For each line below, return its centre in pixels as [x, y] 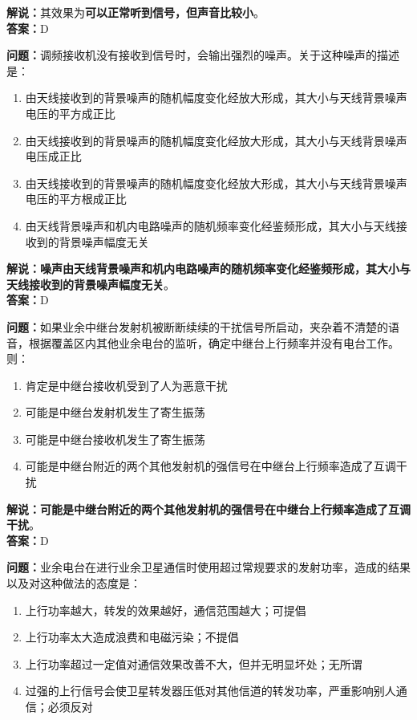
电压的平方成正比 [70, 113]
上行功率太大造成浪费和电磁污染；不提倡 [132, 637]
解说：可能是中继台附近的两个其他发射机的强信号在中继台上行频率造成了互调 [208, 508]
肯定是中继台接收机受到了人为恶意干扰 [126, 385]
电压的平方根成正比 [76, 199]
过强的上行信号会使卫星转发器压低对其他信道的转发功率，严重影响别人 [211, 691]
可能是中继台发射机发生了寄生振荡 [115, 412]
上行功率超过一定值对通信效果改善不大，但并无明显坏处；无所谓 [194, 663]
